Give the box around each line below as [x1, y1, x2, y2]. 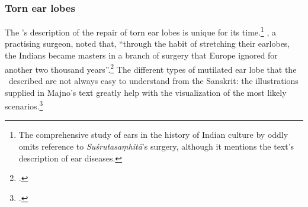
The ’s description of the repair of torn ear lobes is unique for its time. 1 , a [5, 24, 276, 38]
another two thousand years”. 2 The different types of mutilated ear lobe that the [5, 61, 297, 75]
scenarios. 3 [5, 98, 43, 112]
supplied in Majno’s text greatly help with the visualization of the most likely [5, 86, 287, 98]
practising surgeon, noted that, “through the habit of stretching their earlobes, [5, 37, 290, 50]
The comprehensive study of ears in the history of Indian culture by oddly [18, 128, 288, 141]
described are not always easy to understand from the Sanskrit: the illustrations [8, 74, 299, 86]
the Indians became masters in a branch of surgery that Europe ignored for [5, 49, 278, 62]
